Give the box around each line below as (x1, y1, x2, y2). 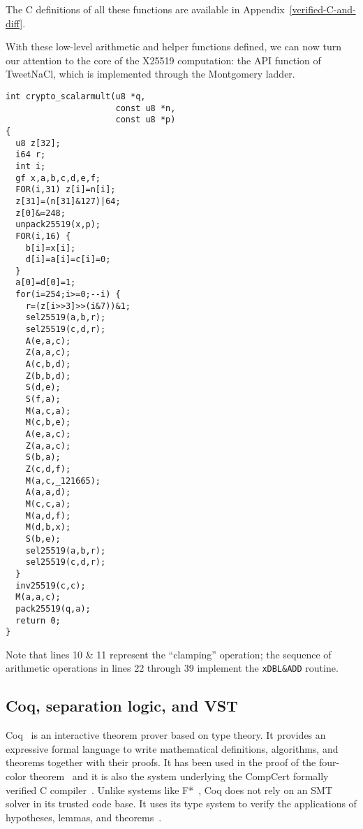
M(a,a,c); (15, 592, 61, 603)
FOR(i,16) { (15, 231, 71, 241)
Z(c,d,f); (25, 463, 71, 474)
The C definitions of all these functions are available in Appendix (6, 2, 285, 16)
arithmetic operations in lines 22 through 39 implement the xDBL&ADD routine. (6, 661, 339, 675)
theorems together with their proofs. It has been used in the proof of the (6, 755, 316, 770)
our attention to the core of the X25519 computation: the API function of (6, 52, 321, 67)
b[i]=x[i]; (25, 243, 76, 253)
